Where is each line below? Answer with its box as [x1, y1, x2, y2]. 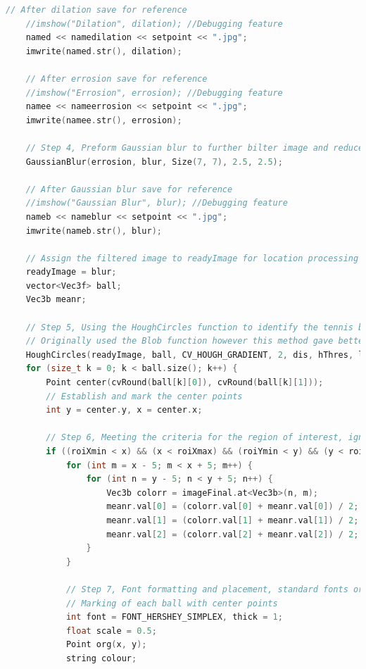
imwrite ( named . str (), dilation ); [25, 46, 182, 56]
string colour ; [65, 653, 137, 663]
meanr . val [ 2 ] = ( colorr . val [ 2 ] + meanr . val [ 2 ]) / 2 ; [106, 529, 359, 539]
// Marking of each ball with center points [65, 598, 278, 608]
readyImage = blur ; [25, 267, 117, 277]
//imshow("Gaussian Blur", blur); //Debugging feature [25, 198, 288, 208]
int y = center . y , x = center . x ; [46, 405, 203, 415]
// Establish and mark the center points [46, 391, 243, 401]
